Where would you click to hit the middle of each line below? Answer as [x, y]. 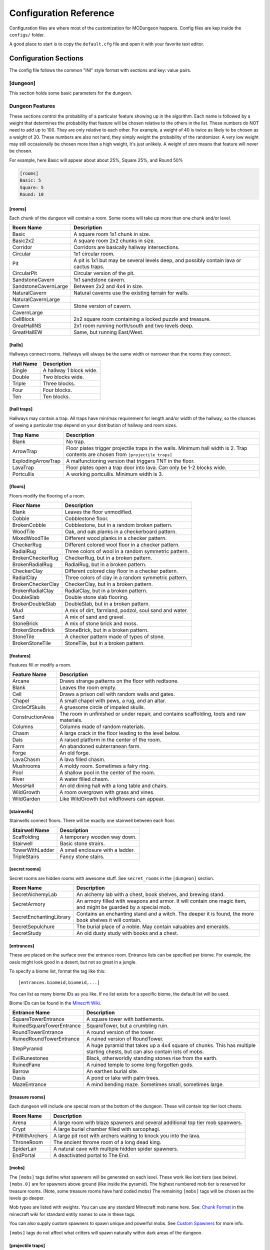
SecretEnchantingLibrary [41, 917]
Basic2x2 [23, 241]
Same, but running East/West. [108, 332]
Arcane [21, 681]
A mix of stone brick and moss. [101, 623]
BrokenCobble [29, 525]
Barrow [21, 1071]
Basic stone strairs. [82, 843]
